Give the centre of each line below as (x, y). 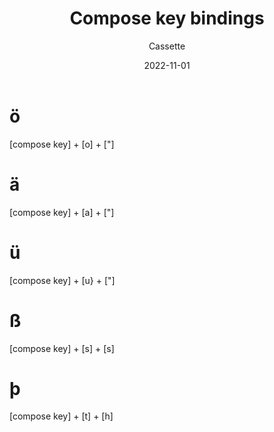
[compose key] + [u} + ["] (62, 280)
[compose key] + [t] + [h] (61, 416)
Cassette (167, 46)
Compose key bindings (167, 18)
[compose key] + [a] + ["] (62, 212)
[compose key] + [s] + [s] (62, 348)
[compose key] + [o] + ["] (62, 144)
